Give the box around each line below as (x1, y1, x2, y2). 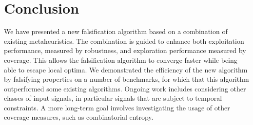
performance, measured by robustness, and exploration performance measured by (4, 45, 246, 55)
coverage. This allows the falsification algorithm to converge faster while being (4, 54, 237, 65)
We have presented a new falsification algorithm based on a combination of (4, 26, 228, 36)
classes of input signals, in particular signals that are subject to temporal (4, 93, 222, 103)
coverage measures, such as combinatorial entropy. (4, 112, 154, 122)
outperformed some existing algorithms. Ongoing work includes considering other (4, 83, 246, 93)
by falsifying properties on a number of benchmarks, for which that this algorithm (4, 74, 249, 84)
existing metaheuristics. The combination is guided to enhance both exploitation (4, 36, 244, 46)
